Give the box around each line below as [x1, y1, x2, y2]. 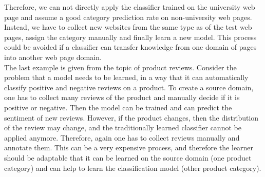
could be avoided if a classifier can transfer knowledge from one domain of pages [4, 42, 257, 52]
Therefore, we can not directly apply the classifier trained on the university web [4, 2, 255, 12]
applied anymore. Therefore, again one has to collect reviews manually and [4, 132, 240, 143]
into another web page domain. [4, 51, 102, 62]
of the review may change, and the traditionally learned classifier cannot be [4, 122, 241, 133]
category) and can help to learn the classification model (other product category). [4, 162, 261, 173]
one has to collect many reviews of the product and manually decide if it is [4, 92, 240, 103]
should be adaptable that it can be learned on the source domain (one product [4, 152, 252, 163]
